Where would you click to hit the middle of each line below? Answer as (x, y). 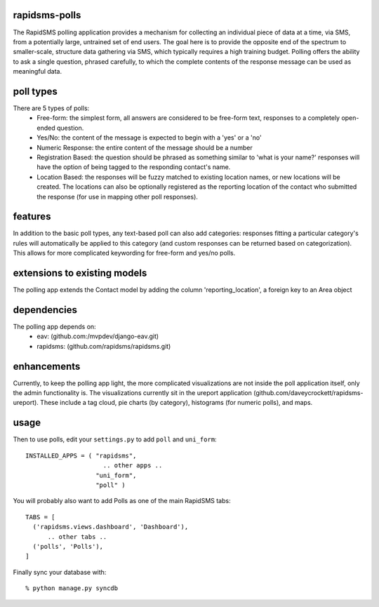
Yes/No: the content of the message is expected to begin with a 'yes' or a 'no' (149, 138)
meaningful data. (38, 72)
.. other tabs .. (77, 536)
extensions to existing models (80, 273)
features (32, 216)
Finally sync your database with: (60, 572)
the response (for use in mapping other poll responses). (117, 196)
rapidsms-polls (47, 15)
